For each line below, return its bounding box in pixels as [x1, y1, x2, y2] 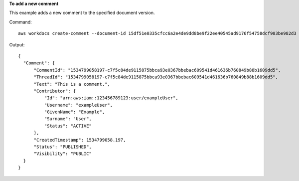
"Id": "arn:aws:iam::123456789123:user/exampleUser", [44, 95, 179, 101]
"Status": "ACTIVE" [44, 123, 92, 129]
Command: [9, 19, 32, 25]
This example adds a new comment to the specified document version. [9, 10, 155, 16]
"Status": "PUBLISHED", [33, 144, 92, 150]
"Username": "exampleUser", [44, 102, 113, 108]
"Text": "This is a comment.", [33, 81, 111, 87]
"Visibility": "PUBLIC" [33, 151, 92, 157]
